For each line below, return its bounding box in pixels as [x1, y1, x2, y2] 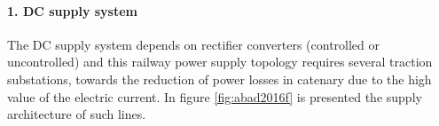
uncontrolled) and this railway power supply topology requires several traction [7, 52, 433, 71]
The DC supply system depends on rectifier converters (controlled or [7, 35, 380, 53]
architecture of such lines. [7, 105, 146, 123]
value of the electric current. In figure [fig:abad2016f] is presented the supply [7, 87, 422, 106]
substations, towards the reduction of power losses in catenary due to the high [7, 69, 432, 88]
